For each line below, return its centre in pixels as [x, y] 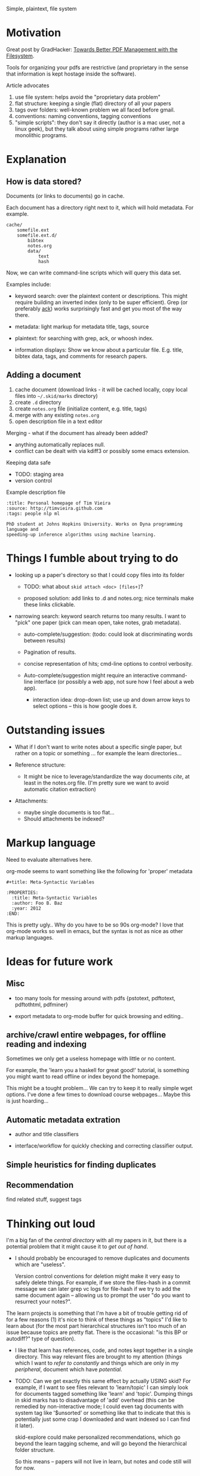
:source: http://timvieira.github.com [54, 508]
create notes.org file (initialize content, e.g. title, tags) [81, 408]
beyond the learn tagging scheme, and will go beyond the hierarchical [101, 1444]
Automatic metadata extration [63, 1120]
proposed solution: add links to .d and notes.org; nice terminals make [109, 598]
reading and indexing [46, 1044]
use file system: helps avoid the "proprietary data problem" [88, 97]
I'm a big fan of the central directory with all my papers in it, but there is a [96, 1240]
